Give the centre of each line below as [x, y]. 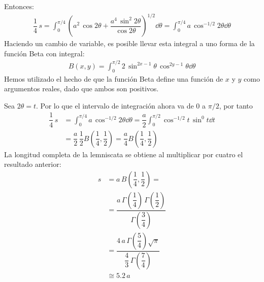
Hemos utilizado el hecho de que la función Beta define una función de [114, 78]
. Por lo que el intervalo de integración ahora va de [115, 105]
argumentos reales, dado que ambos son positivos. [81, 89]
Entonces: [19, 6]
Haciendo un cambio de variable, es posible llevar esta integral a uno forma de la [129, 43]
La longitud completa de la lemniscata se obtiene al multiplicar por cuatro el [124, 154]
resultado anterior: [33, 164]
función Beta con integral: [44, 53]
